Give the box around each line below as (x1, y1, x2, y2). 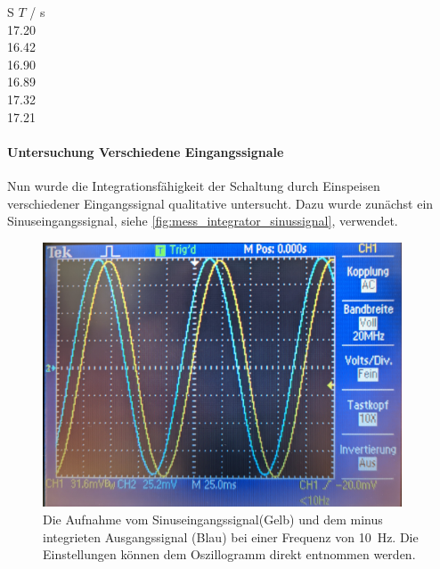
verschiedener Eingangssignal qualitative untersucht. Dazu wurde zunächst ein (7, 194, 434, 212)
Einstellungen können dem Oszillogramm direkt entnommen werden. (43, 545, 416, 564)
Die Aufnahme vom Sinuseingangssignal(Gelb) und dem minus (43, 509, 383, 528)
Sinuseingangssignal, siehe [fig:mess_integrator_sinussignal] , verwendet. (7, 211, 398, 230)
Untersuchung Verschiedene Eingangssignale (7, 142, 284, 161)
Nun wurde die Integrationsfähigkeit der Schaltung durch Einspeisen (7, 176, 380, 194)
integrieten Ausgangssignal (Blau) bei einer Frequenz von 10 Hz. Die (43, 527, 419, 546)
